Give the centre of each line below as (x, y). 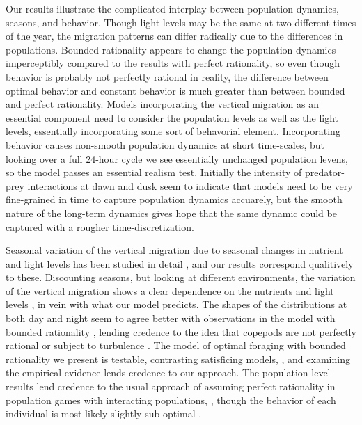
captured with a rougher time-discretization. (100, 226)
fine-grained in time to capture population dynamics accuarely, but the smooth (174, 199)
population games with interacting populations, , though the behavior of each (171, 400)
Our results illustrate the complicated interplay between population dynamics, (172, 8)
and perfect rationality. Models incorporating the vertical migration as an (163, 104)
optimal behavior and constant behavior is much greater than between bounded (175, 90)
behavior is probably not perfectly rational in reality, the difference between (167, 76)
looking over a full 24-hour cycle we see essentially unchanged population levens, (177, 158)
